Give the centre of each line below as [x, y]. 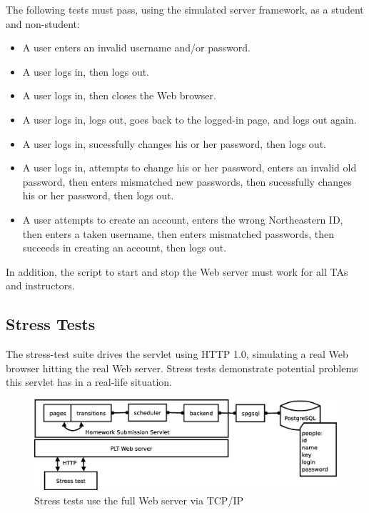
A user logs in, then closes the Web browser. [119, 95]
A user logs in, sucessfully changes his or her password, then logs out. [174, 143]
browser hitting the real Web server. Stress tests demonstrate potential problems [182, 368]
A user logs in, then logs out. [86, 71]
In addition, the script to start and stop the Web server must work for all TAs [177, 271]
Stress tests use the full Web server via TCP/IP [139, 500]
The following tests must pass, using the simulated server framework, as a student [185, 9]
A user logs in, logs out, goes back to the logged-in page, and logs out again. [189, 119]
